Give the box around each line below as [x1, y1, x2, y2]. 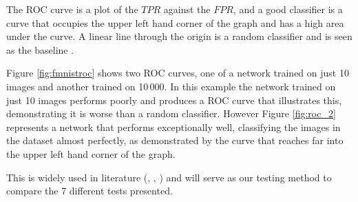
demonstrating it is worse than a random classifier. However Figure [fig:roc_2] [6, 106, 336, 121]
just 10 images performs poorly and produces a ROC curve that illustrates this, [6, 92, 342, 107]
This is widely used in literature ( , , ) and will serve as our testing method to [6, 170, 332, 184]
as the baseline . [6, 42, 74, 57]
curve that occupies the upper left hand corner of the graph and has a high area [6, 15, 344, 30]
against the [163, 2, 211, 16]
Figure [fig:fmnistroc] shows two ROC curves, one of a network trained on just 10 [6, 65, 349, 80]
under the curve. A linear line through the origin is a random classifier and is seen [6, 29, 352, 43]
